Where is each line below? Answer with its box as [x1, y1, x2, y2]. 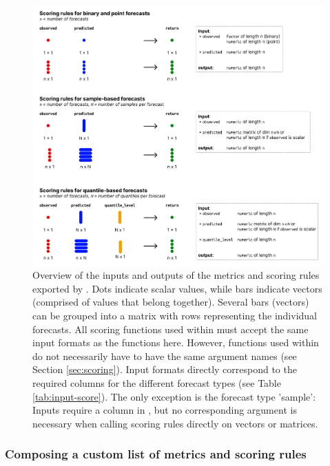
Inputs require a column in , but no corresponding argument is [32, 403, 297, 417]
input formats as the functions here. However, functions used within [32, 335, 319, 350]
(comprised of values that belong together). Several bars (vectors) [32, 295, 309, 309]
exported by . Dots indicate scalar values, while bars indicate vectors [32, 281, 322, 295]
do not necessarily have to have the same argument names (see [32, 348, 297, 363]
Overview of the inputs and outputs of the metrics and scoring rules [32, 268, 320, 282]
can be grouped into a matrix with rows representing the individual [32, 308, 317, 322]
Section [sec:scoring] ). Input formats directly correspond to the [32, 362, 297, 377]
